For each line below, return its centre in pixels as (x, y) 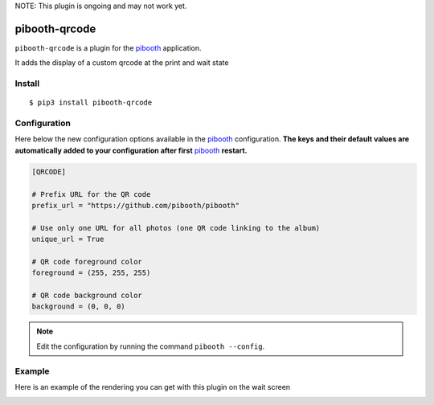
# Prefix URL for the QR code (91, 194)
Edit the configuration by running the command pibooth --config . (151, 346)
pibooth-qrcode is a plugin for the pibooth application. (108, 47)
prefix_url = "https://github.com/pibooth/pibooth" (136, 205)
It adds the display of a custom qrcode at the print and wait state (122, 63)
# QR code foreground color (87, 262)
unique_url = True (68, 239)
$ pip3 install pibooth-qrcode (91, 103)
